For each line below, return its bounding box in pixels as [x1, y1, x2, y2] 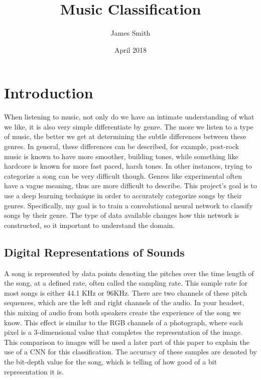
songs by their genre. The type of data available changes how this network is [4, 210, 239, 220]
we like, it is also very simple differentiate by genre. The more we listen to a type [4, 121, 253, 132]
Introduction [4, 82, 93, 103]
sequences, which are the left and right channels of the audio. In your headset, [4, 297, 244, 308]
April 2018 [114, 44, 147, 55]
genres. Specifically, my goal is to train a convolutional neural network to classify [4, 200, 253, 210]
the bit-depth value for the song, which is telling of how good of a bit [4, 356, 217, 366]
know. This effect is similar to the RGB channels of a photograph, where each [4, 317, 243, 327]
